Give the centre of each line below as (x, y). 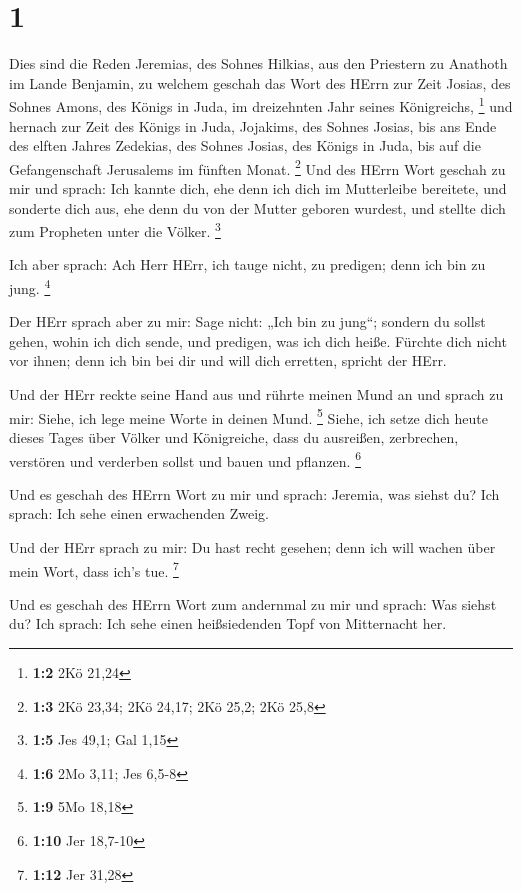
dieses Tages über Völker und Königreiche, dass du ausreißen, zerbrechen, (234, 436)
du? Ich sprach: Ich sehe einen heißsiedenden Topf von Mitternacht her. (228, 623)
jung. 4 (30, 286)
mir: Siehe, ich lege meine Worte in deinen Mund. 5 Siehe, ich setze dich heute (248, 416)
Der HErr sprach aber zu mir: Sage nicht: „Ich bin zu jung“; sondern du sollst (247, 321)
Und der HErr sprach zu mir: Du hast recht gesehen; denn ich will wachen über (252, 546)
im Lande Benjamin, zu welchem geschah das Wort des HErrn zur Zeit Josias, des (260, 82)
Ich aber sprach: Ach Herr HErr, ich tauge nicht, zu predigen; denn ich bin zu (247, 264)
